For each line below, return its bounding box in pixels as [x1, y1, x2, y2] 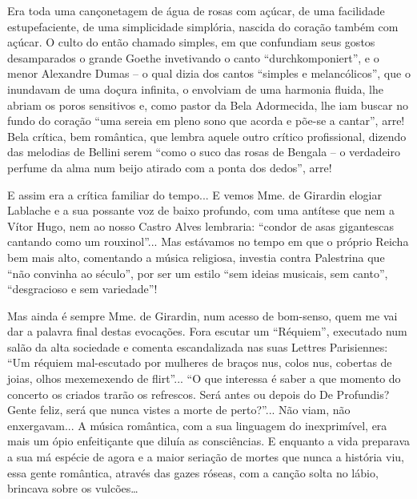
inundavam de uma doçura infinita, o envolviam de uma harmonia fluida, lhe [7, 80, 383, 97]
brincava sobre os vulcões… [7, 480, 138, 497]
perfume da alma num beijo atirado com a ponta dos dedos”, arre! [7, 159, 332, 175]
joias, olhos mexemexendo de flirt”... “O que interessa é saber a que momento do [7, 370, 401, 387]
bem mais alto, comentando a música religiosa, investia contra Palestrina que [7, 248, 385, 265]
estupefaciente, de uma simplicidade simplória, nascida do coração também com [7, 18, 399, 34]
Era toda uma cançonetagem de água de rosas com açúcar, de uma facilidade [7, 2, 385, 18]
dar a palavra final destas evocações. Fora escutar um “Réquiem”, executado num [7, 323, 407, 340]
